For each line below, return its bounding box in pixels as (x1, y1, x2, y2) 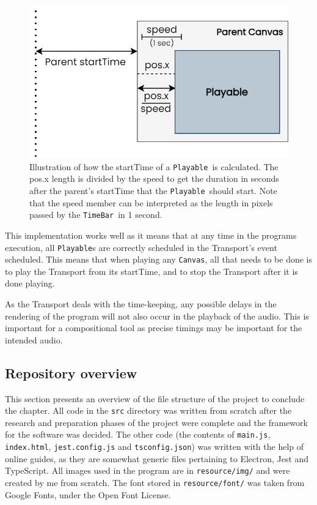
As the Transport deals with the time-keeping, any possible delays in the (5, 297, 277, 310)
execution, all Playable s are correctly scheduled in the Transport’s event (5, 241, 277, 253)
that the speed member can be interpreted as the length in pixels (29, 196, 273, 209)
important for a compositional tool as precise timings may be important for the (5, 321, 302, 334)
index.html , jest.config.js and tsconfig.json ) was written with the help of (5, 440, 304, 453)
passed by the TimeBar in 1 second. (29, 208, 162, 221)
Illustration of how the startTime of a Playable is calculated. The (29, 160, 279, 173)
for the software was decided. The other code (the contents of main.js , (5, 428, 271, 441)
